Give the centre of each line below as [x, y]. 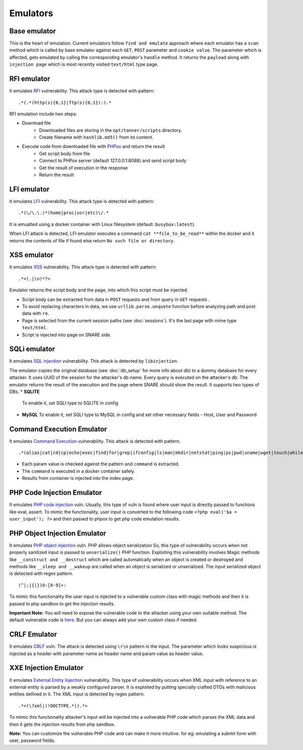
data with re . [36, 314]
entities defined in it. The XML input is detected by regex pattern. [77, 694]
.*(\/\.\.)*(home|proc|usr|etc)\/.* [64, 213]
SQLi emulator [32, 349]
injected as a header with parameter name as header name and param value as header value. [107, 654]
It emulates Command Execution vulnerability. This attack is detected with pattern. [95, 441]
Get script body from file [65, 154]
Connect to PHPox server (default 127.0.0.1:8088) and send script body [113, 161]
